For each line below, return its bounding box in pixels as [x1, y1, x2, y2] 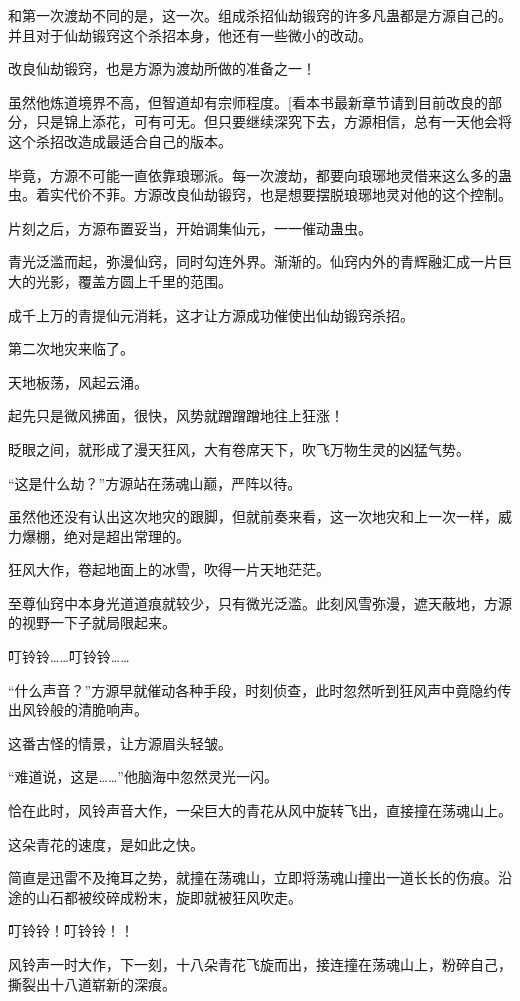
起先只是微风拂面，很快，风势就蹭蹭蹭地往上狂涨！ [8, 405, 344, 426]
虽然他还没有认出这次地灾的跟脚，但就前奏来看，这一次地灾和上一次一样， [8, 506, 498, 527]
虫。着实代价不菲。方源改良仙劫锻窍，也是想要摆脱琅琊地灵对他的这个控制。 [8, 184, 512, 205]
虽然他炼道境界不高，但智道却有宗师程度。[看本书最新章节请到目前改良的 [8, 91, 488, 112]
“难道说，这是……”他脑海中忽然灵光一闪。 [8, 766, 278, 787]
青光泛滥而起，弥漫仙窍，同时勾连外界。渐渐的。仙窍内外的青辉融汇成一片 [8, 251, 498, 272]
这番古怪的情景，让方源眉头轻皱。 [8, 732, 232, 753]
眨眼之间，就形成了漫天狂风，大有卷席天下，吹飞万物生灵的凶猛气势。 [8, 438, 470, 459]
